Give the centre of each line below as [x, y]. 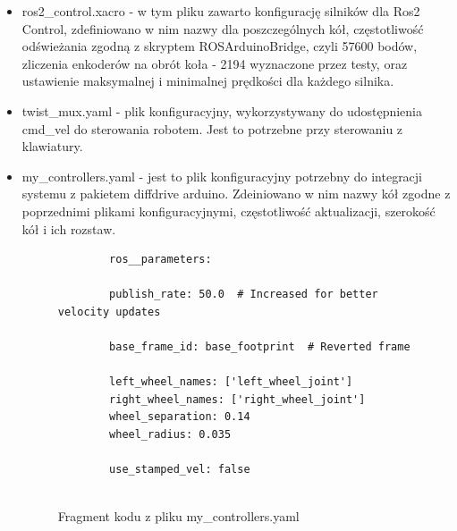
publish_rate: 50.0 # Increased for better [244, 295]
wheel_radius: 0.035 [170, 435]
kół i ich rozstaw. [69, 228]
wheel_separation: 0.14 [180, 417]
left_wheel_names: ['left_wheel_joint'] [231, 382]
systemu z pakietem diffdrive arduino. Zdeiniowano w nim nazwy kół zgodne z [236, 194]
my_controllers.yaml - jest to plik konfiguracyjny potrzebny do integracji [222, 176]
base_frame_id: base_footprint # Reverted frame [260, 347]
